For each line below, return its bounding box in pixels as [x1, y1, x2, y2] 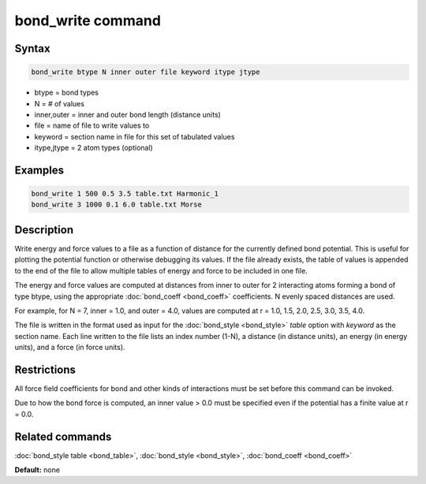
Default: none [14, 465, 61, 475]
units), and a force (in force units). [14, 343, 125, 352]
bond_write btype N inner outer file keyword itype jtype [31, 68, 260, 76]
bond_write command [14, 12, 162, 29]
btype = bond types [34, 87, 99, 98]
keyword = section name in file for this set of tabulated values [34, 132, 235, 141]
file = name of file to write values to [34, 121, 150, 130]
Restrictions [14, 363, 77, 376]
